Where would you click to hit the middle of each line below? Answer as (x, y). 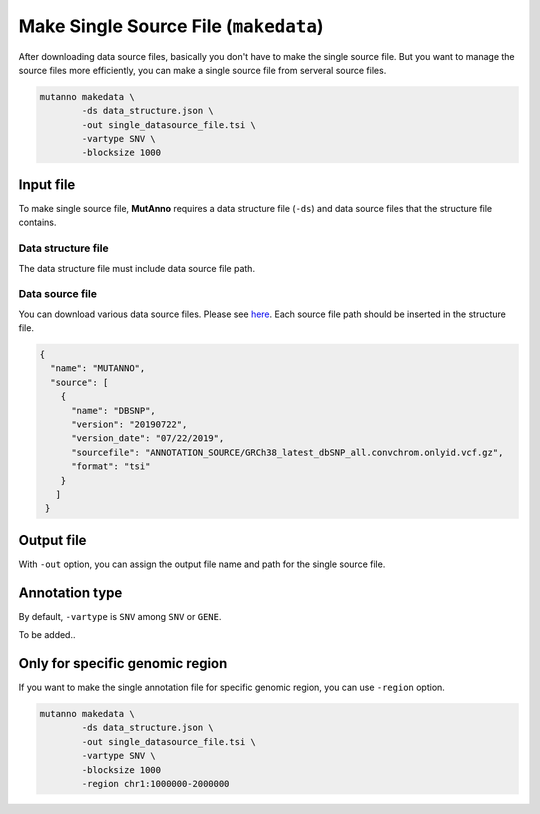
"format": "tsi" (111, 466)
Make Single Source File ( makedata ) (171, 26)
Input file (47, 184)
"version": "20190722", (129, 424)
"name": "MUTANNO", (98, 368)
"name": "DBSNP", (114, 410)
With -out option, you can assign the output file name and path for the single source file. (202, 564)
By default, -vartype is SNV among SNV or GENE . (120, 616)
